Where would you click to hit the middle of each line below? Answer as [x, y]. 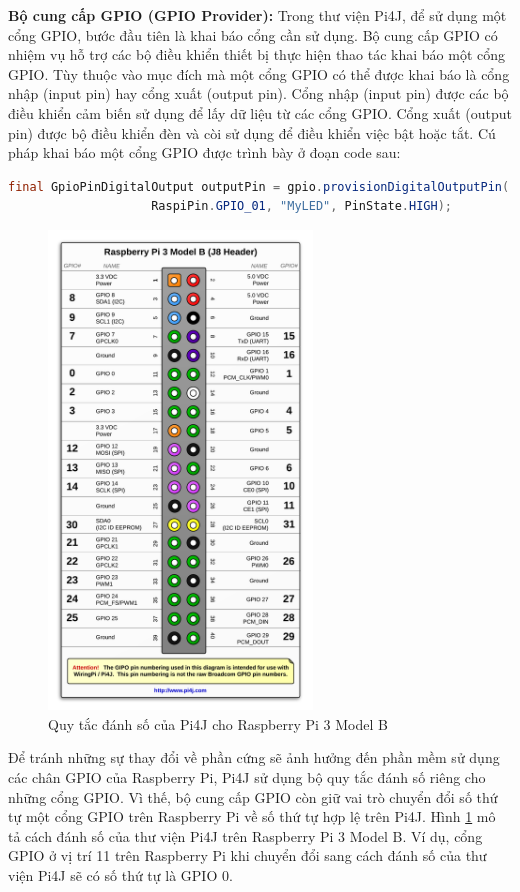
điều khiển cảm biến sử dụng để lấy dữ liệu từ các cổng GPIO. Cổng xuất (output [260, 112]
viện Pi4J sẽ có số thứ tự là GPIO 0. [120, 875]
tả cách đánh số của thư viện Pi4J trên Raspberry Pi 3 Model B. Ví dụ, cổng [245, 835]
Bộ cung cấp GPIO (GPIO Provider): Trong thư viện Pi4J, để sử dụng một [257, 15]
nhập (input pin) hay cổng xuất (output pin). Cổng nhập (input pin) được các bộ [258, 93]
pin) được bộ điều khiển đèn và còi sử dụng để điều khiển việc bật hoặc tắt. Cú [252, 132]
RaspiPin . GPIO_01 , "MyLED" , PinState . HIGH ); [301, 206]
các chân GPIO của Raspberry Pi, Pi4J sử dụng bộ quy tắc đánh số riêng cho [247, 777]
